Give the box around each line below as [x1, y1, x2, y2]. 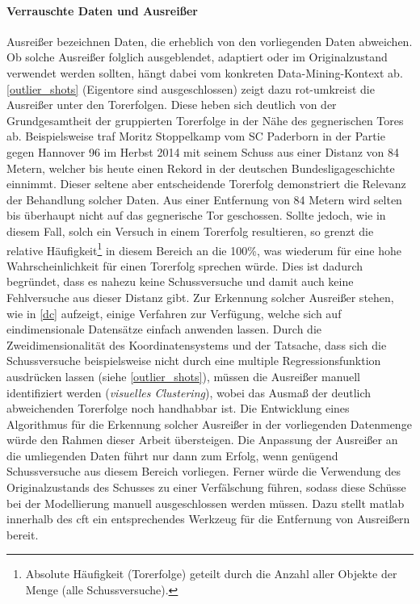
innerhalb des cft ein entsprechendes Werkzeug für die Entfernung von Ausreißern [6, 510, 410, 527]
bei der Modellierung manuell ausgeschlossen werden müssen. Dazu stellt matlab [6, 494, 405, 511]
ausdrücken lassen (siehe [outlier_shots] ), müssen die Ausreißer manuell [6, 367, 360, 384]
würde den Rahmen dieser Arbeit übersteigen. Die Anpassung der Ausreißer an [6, 431, 398, 448]
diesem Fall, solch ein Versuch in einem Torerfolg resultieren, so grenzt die [6, 222, 374, 239]
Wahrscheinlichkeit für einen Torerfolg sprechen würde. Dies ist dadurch [6, 257, 363, 274]
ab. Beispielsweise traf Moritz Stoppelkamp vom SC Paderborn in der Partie [6, 128, 385, 145]
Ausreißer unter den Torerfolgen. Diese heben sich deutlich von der [6, 96, 337, 113]
